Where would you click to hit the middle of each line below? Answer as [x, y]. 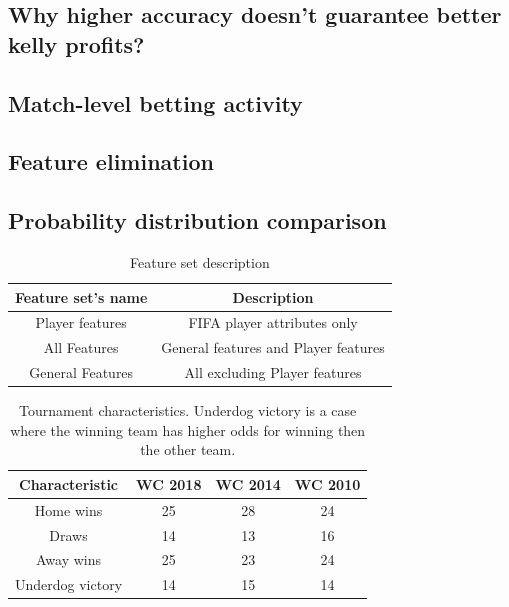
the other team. [188, 449]
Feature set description [200, 261]
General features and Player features [273, 347]
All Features [81, 347]
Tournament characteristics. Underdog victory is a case [188, 410]
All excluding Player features [273, 372]
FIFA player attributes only [273, 322]
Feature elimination [111, 161]
